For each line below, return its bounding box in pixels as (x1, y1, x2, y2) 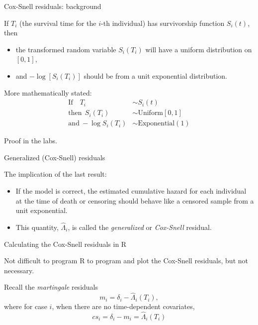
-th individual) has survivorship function (101, 17, 225, 28)
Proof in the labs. (4, 135, 57, 146)
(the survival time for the (19, 17, 96, 28)
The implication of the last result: (4, 169, 107, 179)
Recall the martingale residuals (4, 282, 98, 292)
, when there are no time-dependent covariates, (52, 301, 195, 312)
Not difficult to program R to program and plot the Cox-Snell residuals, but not (4, 255, 248, 266)
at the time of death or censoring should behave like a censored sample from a (15, 195, 254, 206)
